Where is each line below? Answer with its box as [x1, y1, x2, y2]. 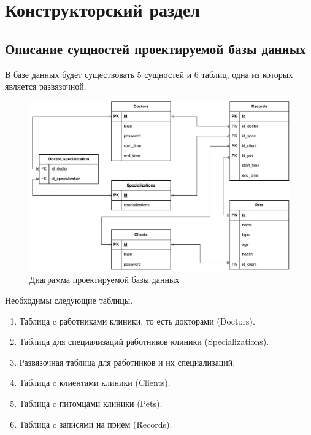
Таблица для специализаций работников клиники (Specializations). [19, 335, 269, 348]
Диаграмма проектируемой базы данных [29, 273, 180, 286]
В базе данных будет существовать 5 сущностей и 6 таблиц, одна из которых [5, 67, 293, 80]
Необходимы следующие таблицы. [5, 293, 133, 306]
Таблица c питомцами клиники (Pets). [19, 396, 163, 409]
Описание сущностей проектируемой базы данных [5, 39, 306, 58]
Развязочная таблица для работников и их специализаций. [19, 355, 236, 368]
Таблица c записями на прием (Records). [19, 417, 172, 430]
